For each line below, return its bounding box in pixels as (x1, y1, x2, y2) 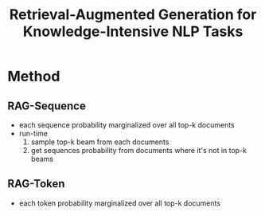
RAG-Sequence (7, 99, 87, 112)
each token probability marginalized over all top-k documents (18, 198, 220, 208)
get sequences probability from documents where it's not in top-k (30, 146, 247, 155)
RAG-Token (7, 177, 65, 190)
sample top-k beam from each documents (30, 137, 170, 147)
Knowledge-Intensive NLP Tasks (22, 22, 244, 41)
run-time (18, 129, 49, 138)
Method (7, 68, 60, 85)
